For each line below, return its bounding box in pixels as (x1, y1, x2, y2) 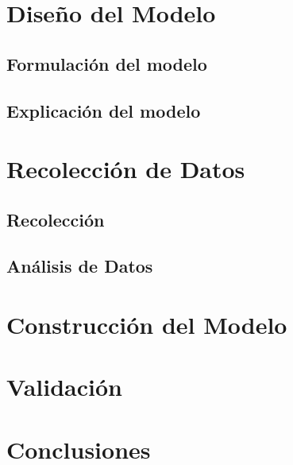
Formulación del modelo (6, 51, 207, 76)
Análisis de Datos (6, 254, 153, 278)
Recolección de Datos (6, 153, 245, 185)
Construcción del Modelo (6, 308, 287, 341)
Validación (6, 370, 122, 403)
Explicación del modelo (6, 98, 201, 122)
